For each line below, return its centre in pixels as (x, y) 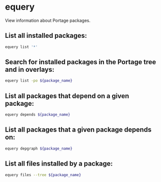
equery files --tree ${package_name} (43, 175)
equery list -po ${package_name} (39, 81)
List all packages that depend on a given (67, 96)
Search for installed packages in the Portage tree (80, 62)
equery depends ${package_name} (38, 115)
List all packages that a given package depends (78, 130)
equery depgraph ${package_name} (39, 149)
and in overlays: (30, 70)
